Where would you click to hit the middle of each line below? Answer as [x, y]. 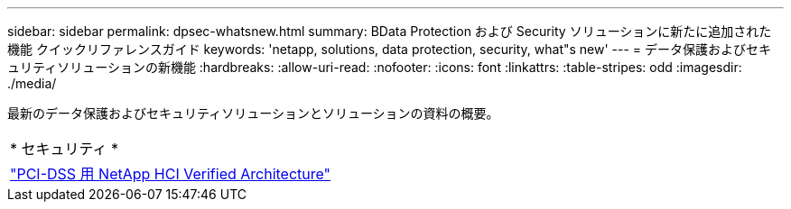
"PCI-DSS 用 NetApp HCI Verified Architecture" [171, 174]
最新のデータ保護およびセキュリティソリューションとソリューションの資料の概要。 [253, 113]
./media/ [32, 83]
